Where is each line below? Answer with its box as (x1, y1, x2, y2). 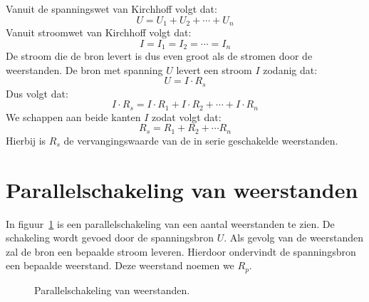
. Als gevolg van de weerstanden (224, 230, 364, 245)
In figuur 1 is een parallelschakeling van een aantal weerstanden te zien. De (6, 216, 335, 231)
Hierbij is (6, 132, 46, 147)
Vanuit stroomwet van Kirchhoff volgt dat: (6, 25, 192, 40)
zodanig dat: (263, 62, 318, 77)
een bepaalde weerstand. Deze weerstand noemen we (6, 258, 234, 273)
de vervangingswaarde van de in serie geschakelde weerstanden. (63, 132, 338, 147)
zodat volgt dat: (151, 109, 222, 124)
